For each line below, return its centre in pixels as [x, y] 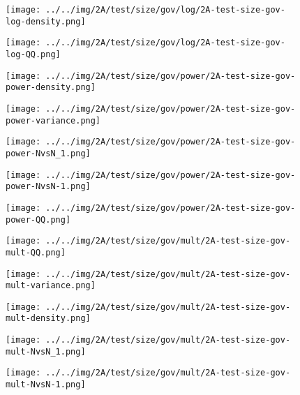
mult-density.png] [48, 319]
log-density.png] [46, 21]
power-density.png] [51, 88]
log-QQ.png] [33, 54]
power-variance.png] [53, 120]
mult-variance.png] [51, 286]
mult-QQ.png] [36, 252]
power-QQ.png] [38, 219]
